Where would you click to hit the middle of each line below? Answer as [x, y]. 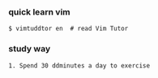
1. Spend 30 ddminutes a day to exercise [79, 66]
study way [30, 49]
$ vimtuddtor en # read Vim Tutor [68, 29]
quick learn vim [39, 12]
